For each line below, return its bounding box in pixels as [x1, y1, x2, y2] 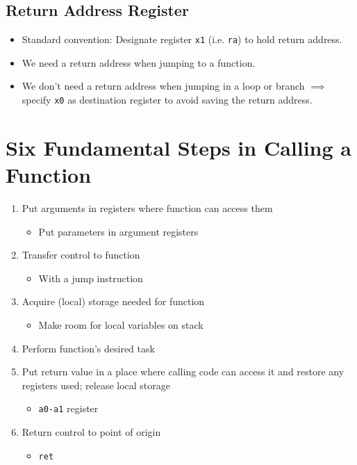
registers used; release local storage [22, 377, 171, 392]
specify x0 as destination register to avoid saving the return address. [22, 92, 313, 107]
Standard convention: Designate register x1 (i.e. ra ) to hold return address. [22, 32, 342, 47]
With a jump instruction [38, 270, 143, 285]
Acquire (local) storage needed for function [22, 294, 205, 309]
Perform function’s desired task [22, 341, 155, 355]
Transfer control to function [22, 247, 140, 262]
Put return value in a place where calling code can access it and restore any [22, 364, 344, 379]
